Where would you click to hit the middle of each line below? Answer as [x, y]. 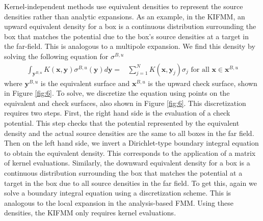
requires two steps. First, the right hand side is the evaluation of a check [117, 113]
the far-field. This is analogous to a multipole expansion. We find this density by [130, 46]
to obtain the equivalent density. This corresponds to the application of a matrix [130, 153]
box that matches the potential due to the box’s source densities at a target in [126, 36]
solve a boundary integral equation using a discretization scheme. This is [118, 193]
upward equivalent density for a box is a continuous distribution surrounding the [130, 26]
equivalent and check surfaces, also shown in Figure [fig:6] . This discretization [125, 103]
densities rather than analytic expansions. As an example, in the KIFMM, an [125, 16]
